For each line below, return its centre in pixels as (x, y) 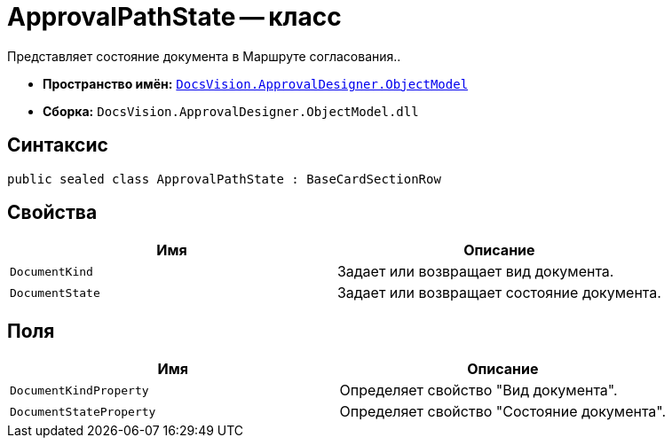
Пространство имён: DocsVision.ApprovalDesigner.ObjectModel (256, 83)
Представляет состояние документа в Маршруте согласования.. (204, 56)
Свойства (52, 213)
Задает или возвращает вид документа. (475, 272)
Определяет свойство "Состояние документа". (503, 412)
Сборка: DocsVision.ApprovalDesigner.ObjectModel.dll (231, 111)
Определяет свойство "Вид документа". (478, 390)
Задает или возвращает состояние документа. (499, 293)
